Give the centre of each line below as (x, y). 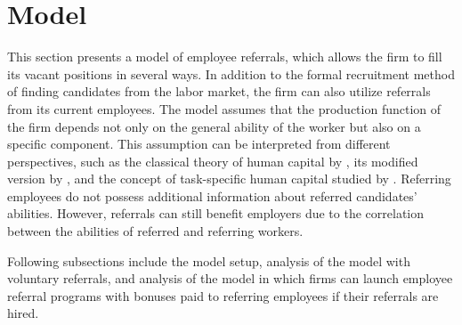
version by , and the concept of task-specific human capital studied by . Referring (229, 179)
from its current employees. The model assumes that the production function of (224, 108)
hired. (23, 313)
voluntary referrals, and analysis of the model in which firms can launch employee (230, 278)
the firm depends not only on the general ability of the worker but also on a (214, 126)
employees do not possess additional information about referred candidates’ (212, 195)
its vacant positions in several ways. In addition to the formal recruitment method (231, 73)
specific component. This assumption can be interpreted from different (199, 144)
